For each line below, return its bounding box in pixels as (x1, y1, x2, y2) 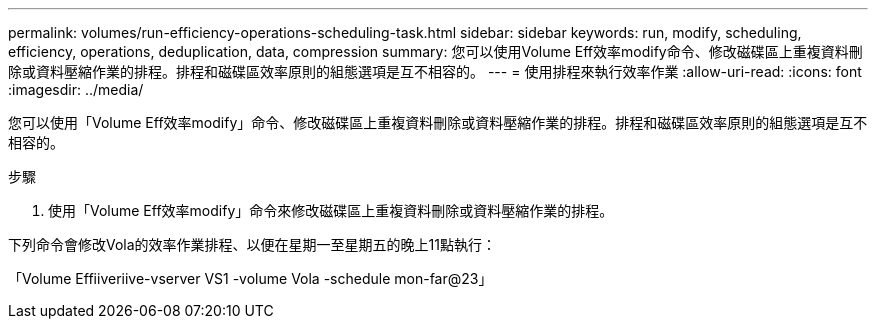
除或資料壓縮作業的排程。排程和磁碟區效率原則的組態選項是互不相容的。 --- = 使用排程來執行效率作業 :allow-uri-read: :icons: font (8, 63, 862, 80)
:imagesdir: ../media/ (8, 81, 144, 98)
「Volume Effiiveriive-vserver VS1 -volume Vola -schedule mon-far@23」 (8, 270, 493, 287)
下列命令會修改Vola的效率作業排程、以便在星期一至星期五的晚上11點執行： (8, 236, 496, 253)
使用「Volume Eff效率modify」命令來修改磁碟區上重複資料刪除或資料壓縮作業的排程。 (48, 202, 614, 219)
